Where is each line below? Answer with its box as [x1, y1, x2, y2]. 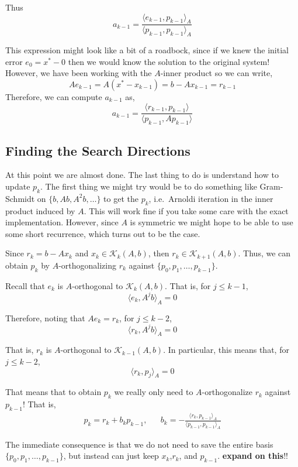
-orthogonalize [202, 386, 252, 398]
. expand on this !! [217, 449, 288, 462]
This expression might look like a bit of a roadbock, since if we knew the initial [5, 44, 289, 56]
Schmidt [5, 192, 35, 204]
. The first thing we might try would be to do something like [40, 180, 257, 193]
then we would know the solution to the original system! [68, 55, 270, 67]
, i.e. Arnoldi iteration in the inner [148, 192, 273, 204]
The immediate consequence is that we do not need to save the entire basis [5, 438, 273, 450]
